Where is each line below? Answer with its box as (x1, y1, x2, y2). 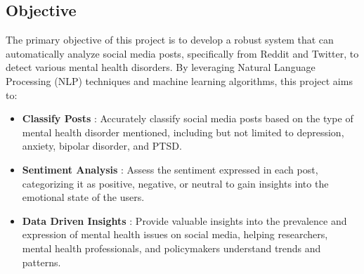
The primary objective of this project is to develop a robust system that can (6, 32, 334, 47)
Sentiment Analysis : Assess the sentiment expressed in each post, (22, 162, 318, 176)
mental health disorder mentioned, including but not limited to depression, (22, 124, 344, 139)
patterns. (22, 254, 61, 269)
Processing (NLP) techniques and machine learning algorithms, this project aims (6, 73, 353, 88)
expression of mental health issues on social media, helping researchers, (22, 227, 328, 242)
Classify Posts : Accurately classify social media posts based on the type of (22, 111, 353, 126)
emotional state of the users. (22, 190, 145, 204)
